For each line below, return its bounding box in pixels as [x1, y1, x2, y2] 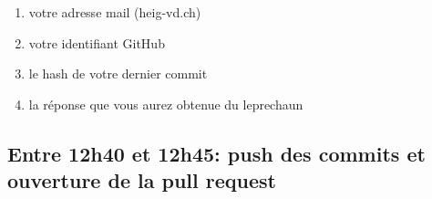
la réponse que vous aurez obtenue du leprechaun [28, 94, 303, 113]
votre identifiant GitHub [28, 33, 165, 52]
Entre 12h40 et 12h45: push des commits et [7, 139, 426, 167]
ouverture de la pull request [7, 166, 276, 194]
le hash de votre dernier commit [28, 64, 208, 83]
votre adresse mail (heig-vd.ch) [28, 3, 201, 21]
